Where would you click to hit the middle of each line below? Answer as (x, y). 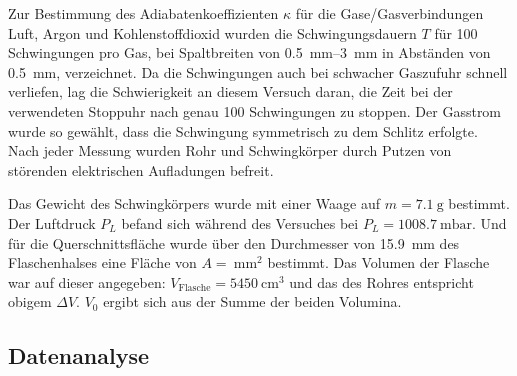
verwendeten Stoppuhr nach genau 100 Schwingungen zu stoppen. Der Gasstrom (255, 110)
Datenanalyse (79, 355)
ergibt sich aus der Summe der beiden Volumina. (252, 301)
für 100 (456, 32)
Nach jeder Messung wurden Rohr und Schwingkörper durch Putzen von (230, 150)
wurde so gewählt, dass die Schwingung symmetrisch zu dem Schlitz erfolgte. (243, 130)
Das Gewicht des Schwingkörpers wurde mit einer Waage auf (194, 203)
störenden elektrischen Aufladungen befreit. (141, 169)
